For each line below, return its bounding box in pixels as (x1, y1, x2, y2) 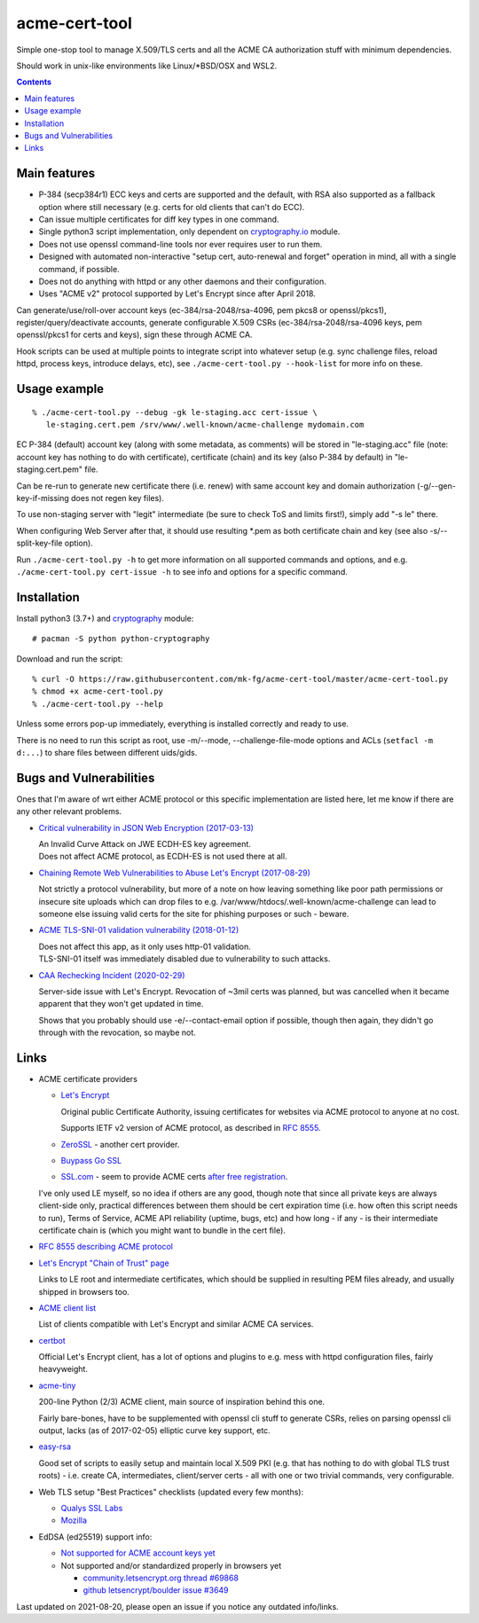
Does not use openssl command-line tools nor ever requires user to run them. (38, 239, 323, 249)
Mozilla (60, 1515, 88, 1525)
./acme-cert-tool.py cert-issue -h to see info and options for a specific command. (16, 566, 348, 576)
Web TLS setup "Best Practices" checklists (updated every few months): (38, 1486, 304, 1497)
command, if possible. (38, 263, 120, 274)
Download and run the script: (16, 653, 123, 664)
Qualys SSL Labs (60, 1503, 123, 1513)
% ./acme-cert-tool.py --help (32, 699, 164, 709)
